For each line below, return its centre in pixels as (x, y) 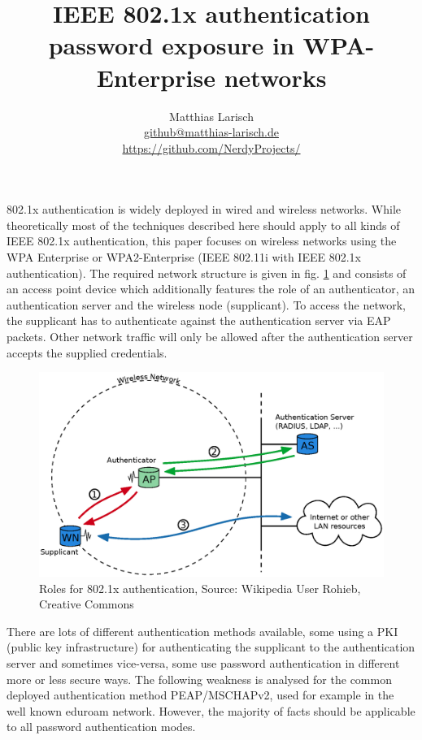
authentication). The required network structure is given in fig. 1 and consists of (207, 273)
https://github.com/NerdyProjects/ (211, 147)
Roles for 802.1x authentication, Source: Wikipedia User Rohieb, (200, 588)
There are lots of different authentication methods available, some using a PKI (202, 631)
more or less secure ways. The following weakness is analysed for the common (199, 679)
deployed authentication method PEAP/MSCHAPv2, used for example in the (200, 695)
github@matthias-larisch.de (211, 132)
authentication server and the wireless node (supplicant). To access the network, (206, 304)
